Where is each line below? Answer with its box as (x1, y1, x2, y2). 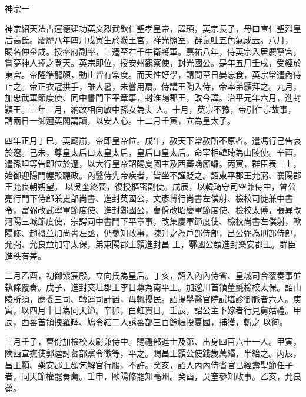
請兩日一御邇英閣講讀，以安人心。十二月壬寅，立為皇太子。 (5, 114, 235, 127)
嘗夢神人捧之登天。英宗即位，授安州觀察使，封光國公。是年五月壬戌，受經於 (5, 57, 301, 69)
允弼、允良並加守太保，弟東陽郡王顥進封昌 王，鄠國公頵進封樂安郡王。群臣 (5, 238, 296, 250)
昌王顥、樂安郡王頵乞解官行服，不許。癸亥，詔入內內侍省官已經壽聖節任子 (5, 358, 293, 370)
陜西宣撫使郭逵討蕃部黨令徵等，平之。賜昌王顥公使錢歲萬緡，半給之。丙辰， (5, 347, 301, 359)
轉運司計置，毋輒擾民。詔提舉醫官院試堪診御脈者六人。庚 (78, 292, 301, 305)
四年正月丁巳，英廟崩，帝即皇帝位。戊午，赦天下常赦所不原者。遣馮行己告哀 (5, 134, 301, 146)
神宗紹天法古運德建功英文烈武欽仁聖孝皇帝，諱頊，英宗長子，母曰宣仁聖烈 (5, 22, 293, 34)
